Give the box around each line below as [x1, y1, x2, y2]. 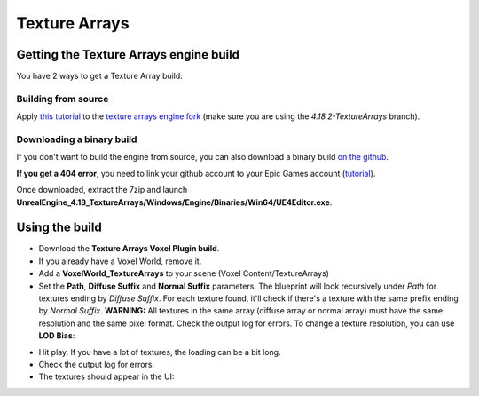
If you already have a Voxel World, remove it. [38, 256, 202, 266]
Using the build [16, 220, 102, 235]
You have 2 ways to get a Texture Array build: [16, 71, 184, 82]
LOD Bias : [38, 330, 75, 341]
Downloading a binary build [16, 133, 137, 146]
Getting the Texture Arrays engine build [16, 47, 239, 62]
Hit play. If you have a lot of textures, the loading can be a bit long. [38, 346, 281, 357]
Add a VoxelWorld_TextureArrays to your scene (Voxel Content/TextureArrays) [38, 268, 330, 279]
